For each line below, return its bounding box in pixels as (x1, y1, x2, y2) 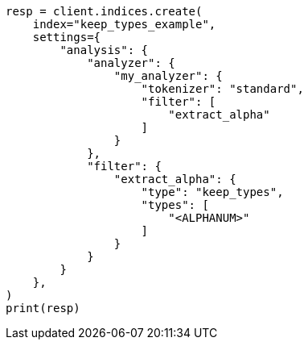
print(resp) (6, 302, 80, 315)
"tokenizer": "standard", (141, 82, 304, 95)
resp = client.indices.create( (6, 5, 203, 18)
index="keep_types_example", (32, 18, 216, 31)
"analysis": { (60, 44, 149, 56)
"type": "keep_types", (141, 186, 284, 198)
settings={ (32, 31, 101, 44)
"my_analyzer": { (113, 69, 223, 82)
